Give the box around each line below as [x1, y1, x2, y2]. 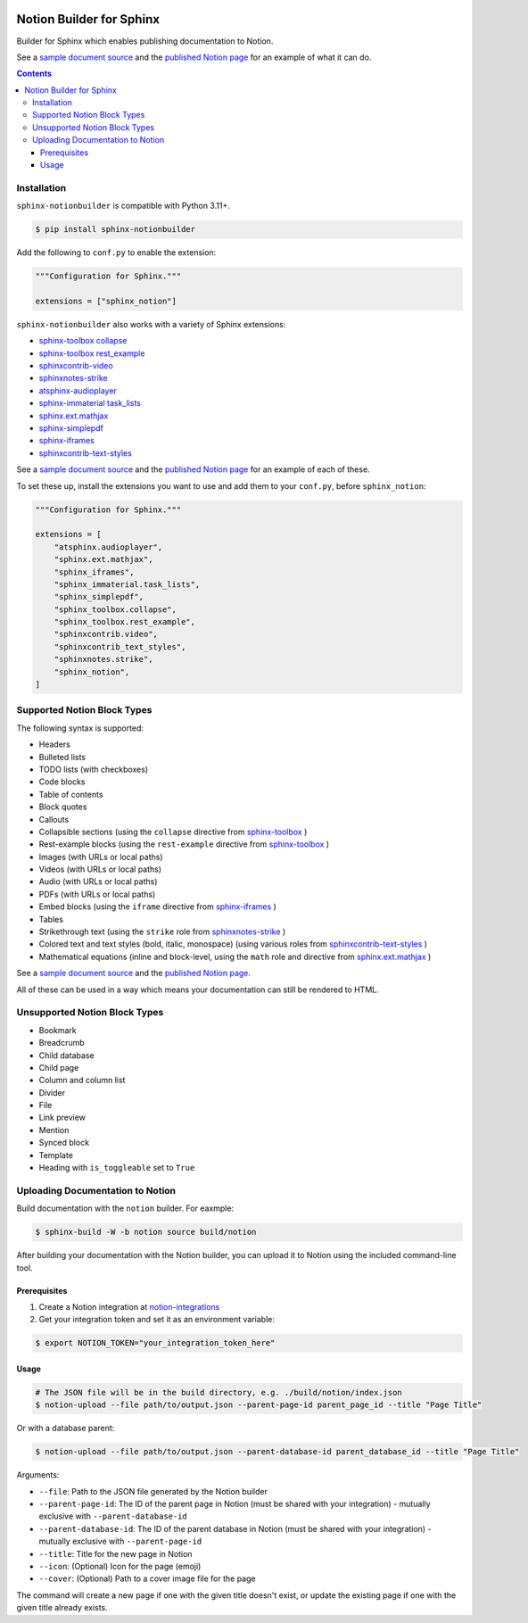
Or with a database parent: [16, 1423, 115, 1434]
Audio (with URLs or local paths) [38, 876, 158, 887]
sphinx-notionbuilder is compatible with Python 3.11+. [16, 201, 231, 211]
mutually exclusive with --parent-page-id [38, 1536, 202, 1547]
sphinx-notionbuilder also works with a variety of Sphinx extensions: [16, 319, 286, 329]
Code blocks [38, 776, 86, 787]
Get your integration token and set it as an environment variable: [38, 1314, 276, 1325]
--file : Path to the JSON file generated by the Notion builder [38, 1486, 268, 1496]
